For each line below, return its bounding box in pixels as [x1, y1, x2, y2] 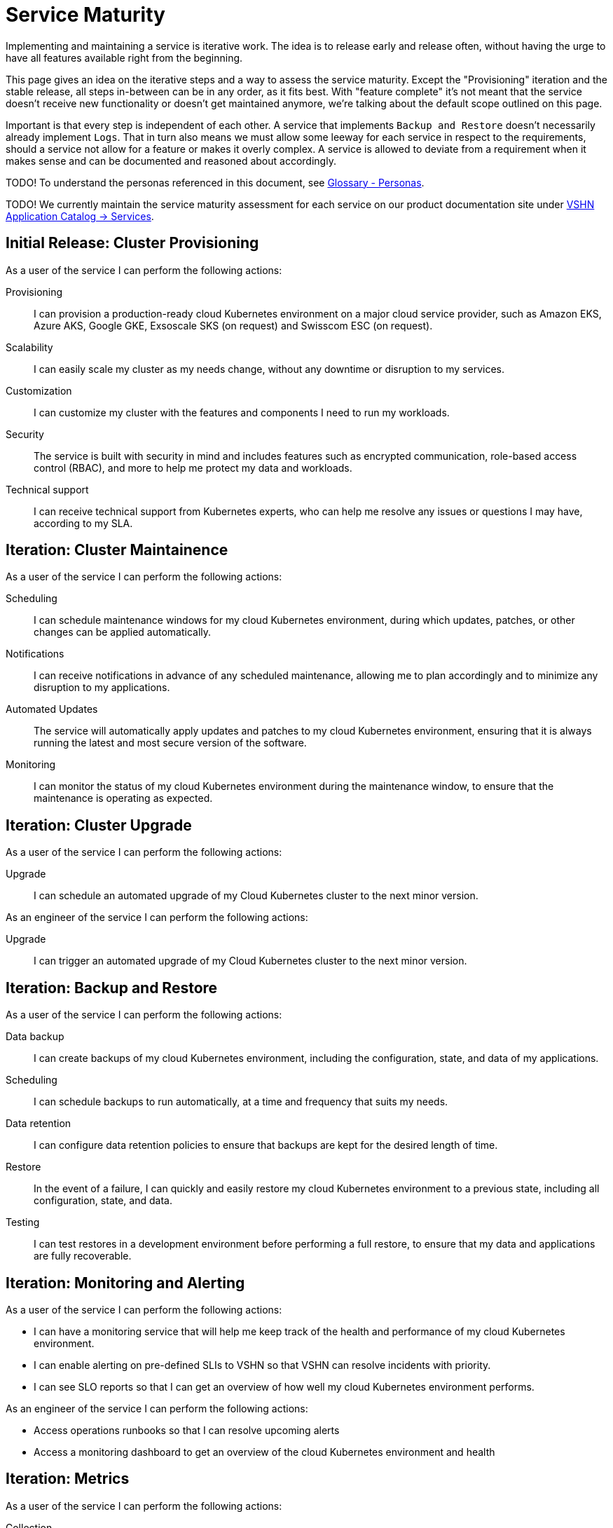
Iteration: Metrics [6, 1470, 130, 1488]
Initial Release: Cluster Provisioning [6, 234, 259, 252]
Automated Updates [6, 703, 98, 716]
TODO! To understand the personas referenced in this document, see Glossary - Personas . [6, 176, 425, 189]
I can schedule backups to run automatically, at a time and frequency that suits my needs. [34, 1096, 448, 1108]
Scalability [6, 341, 53, 353]
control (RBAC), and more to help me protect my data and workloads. [34, 461, 352, 474]
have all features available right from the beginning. [6, 51, 243, 64]
